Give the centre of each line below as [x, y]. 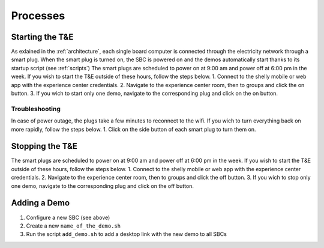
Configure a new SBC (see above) [68, 217]
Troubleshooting [36, 109]
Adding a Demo [40, 203]
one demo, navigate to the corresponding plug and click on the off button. [103, 186]
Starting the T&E [42, 37]
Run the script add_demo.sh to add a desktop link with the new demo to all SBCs [127, 234]
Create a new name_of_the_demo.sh [73, 226]
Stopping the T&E [44, 146]
